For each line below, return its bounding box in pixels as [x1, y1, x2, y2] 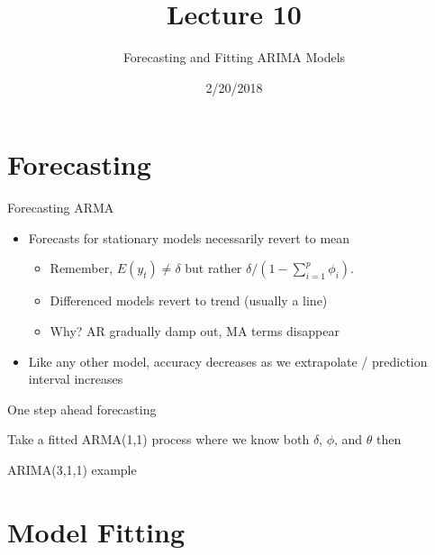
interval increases [28, 369, 123, 388]
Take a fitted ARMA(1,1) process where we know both [7, 430, 310, 449]
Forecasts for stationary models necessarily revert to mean [28, 228, 350, 247]
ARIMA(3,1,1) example [7, 460, 137, 478]
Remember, [50, 259, 113, 277]
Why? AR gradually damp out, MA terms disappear [50, 322, 340, 341]
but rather [185, 259, 242, 277]
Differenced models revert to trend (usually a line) [50, 291, 328, 310]
